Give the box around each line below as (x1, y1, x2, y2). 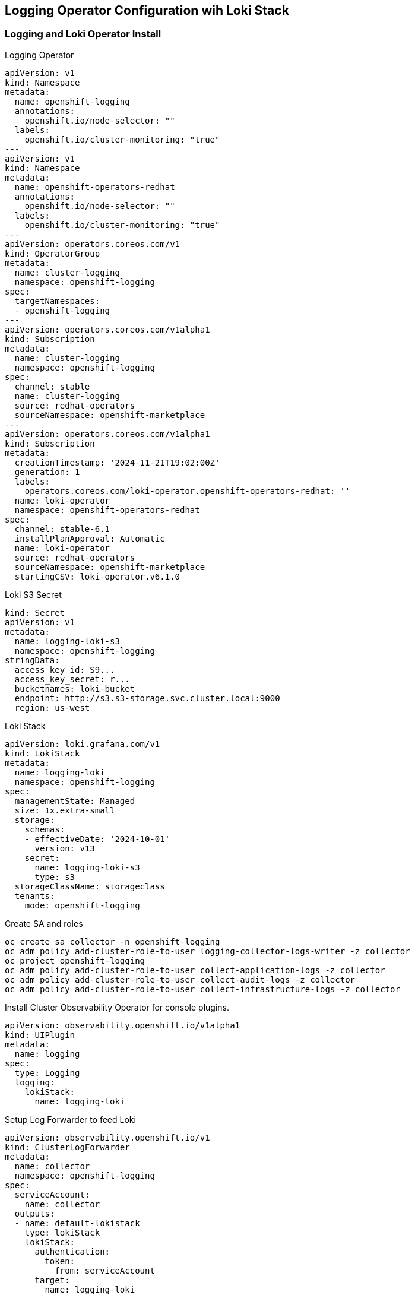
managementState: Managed (14, 796, 135, 806)
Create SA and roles (5, 918, 83, 929)
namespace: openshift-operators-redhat (14, 505, 200, 515)
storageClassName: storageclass (14, 881, 165, 891)
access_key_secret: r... (14, 674, 130, 684)
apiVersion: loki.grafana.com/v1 (5, 739, 160, 749)
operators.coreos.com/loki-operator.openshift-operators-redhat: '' (24, 486, 350, 496)
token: (45, 1256, 75, 1266)
